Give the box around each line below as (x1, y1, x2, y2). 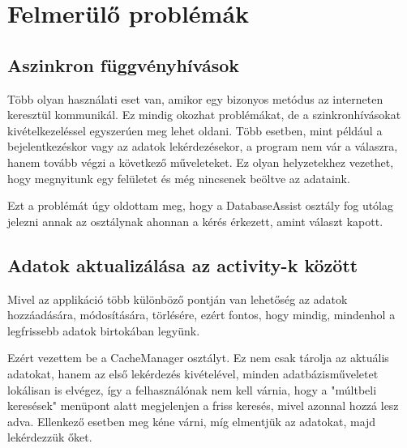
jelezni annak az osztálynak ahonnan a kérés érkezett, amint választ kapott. (7, 212, 383, 229)
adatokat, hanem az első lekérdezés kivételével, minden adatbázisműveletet (7, 365, 379, 382)
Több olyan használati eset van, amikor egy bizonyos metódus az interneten (7, 90, 383, 107)
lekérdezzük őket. (7, 429, 92, 446)
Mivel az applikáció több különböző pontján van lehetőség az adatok (7, 290, 348, 307)
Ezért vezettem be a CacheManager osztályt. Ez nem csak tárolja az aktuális (7, 349, 389, 366)
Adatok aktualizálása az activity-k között (7, 252, 358, 277)
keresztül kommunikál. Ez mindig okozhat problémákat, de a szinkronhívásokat (7, 106, 401, 123)
